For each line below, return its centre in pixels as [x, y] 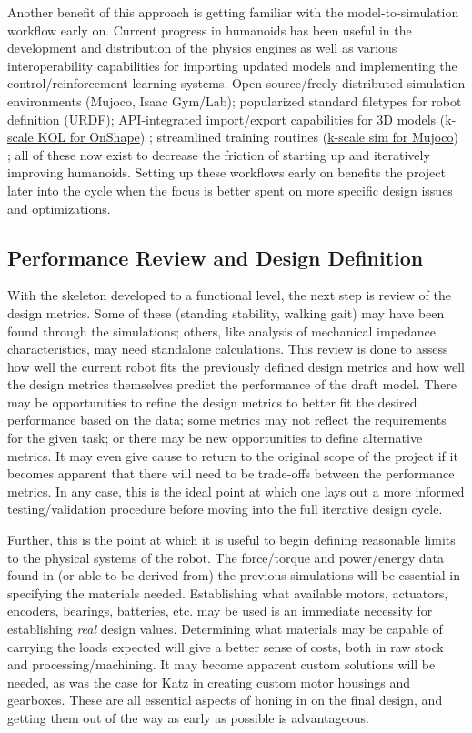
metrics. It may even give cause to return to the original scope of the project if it [233, 455]
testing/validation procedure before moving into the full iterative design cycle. [225, 509]
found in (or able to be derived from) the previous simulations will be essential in [234, 575]
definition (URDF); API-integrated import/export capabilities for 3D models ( [226, 119]
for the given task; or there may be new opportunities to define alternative [215, 438]
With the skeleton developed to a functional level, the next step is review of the [229, 295]
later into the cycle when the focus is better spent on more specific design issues [230, 190]
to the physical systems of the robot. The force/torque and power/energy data [226, 557]
